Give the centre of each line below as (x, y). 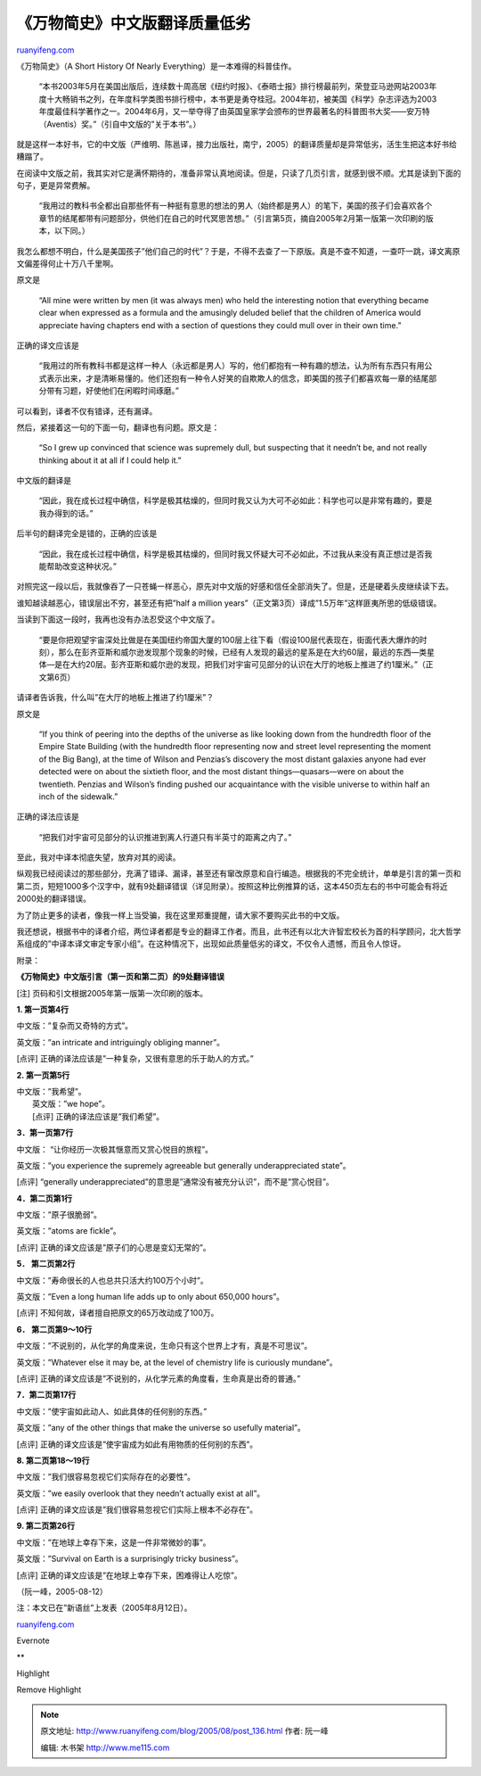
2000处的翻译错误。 (54, 899)
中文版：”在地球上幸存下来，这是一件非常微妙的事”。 (114, 1542)
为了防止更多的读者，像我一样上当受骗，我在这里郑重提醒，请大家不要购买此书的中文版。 (180, 915)
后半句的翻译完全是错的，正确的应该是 (87, 533)
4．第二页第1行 (45, 1198)
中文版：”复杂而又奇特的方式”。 (75, 1026)
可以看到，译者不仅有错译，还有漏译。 (87, 411)
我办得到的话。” (66, 513)
